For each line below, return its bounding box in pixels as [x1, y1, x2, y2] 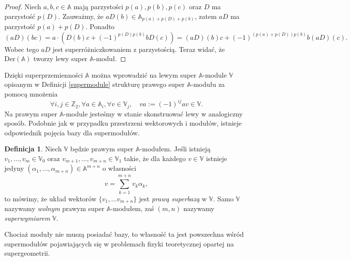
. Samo [213, 193, 234, 203]
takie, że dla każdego [124, 153, 186, 163]
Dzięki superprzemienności [4, 69, 83, 80]
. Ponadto [85, 21, 115, 32]
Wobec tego [4, 44, 39, 54]
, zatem [194, 11, 217, 21]
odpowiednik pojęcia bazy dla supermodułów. [4, 127, 140, 137]
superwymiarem [4, 212, 50, 223]
